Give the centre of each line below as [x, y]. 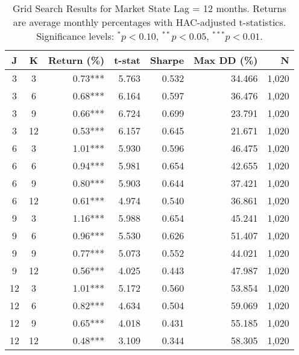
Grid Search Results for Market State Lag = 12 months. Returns [149, 8]
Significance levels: [75, 36]
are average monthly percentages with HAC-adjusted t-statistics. [149, 22]
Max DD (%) [226, 60]
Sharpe [167, 60]
